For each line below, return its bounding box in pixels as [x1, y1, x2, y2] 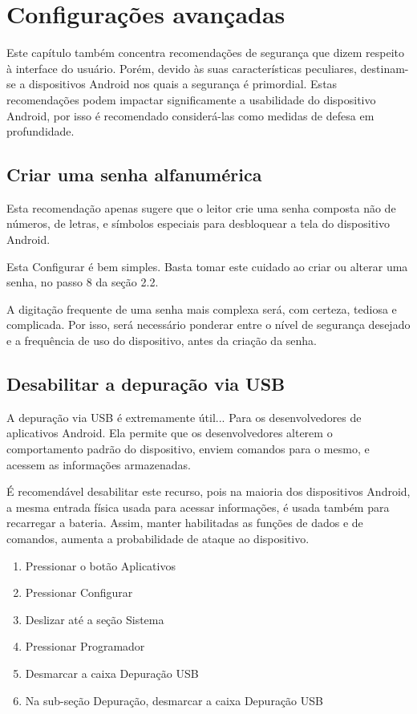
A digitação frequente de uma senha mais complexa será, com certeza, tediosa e [6, 300, 397, 317]
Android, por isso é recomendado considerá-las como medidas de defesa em [6, 107, 374, 124]
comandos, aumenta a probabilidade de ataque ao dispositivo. [6, 530, 310, 546]
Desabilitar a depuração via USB [6, 371, 285, 396]
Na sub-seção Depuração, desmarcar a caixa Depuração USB [25, 692, 323, 708]
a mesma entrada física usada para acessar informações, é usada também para [6, 498, 390, 515]
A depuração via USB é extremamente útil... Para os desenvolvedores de [6, 408, 362, 425]
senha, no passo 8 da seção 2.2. [6, 274, 159, 290]
